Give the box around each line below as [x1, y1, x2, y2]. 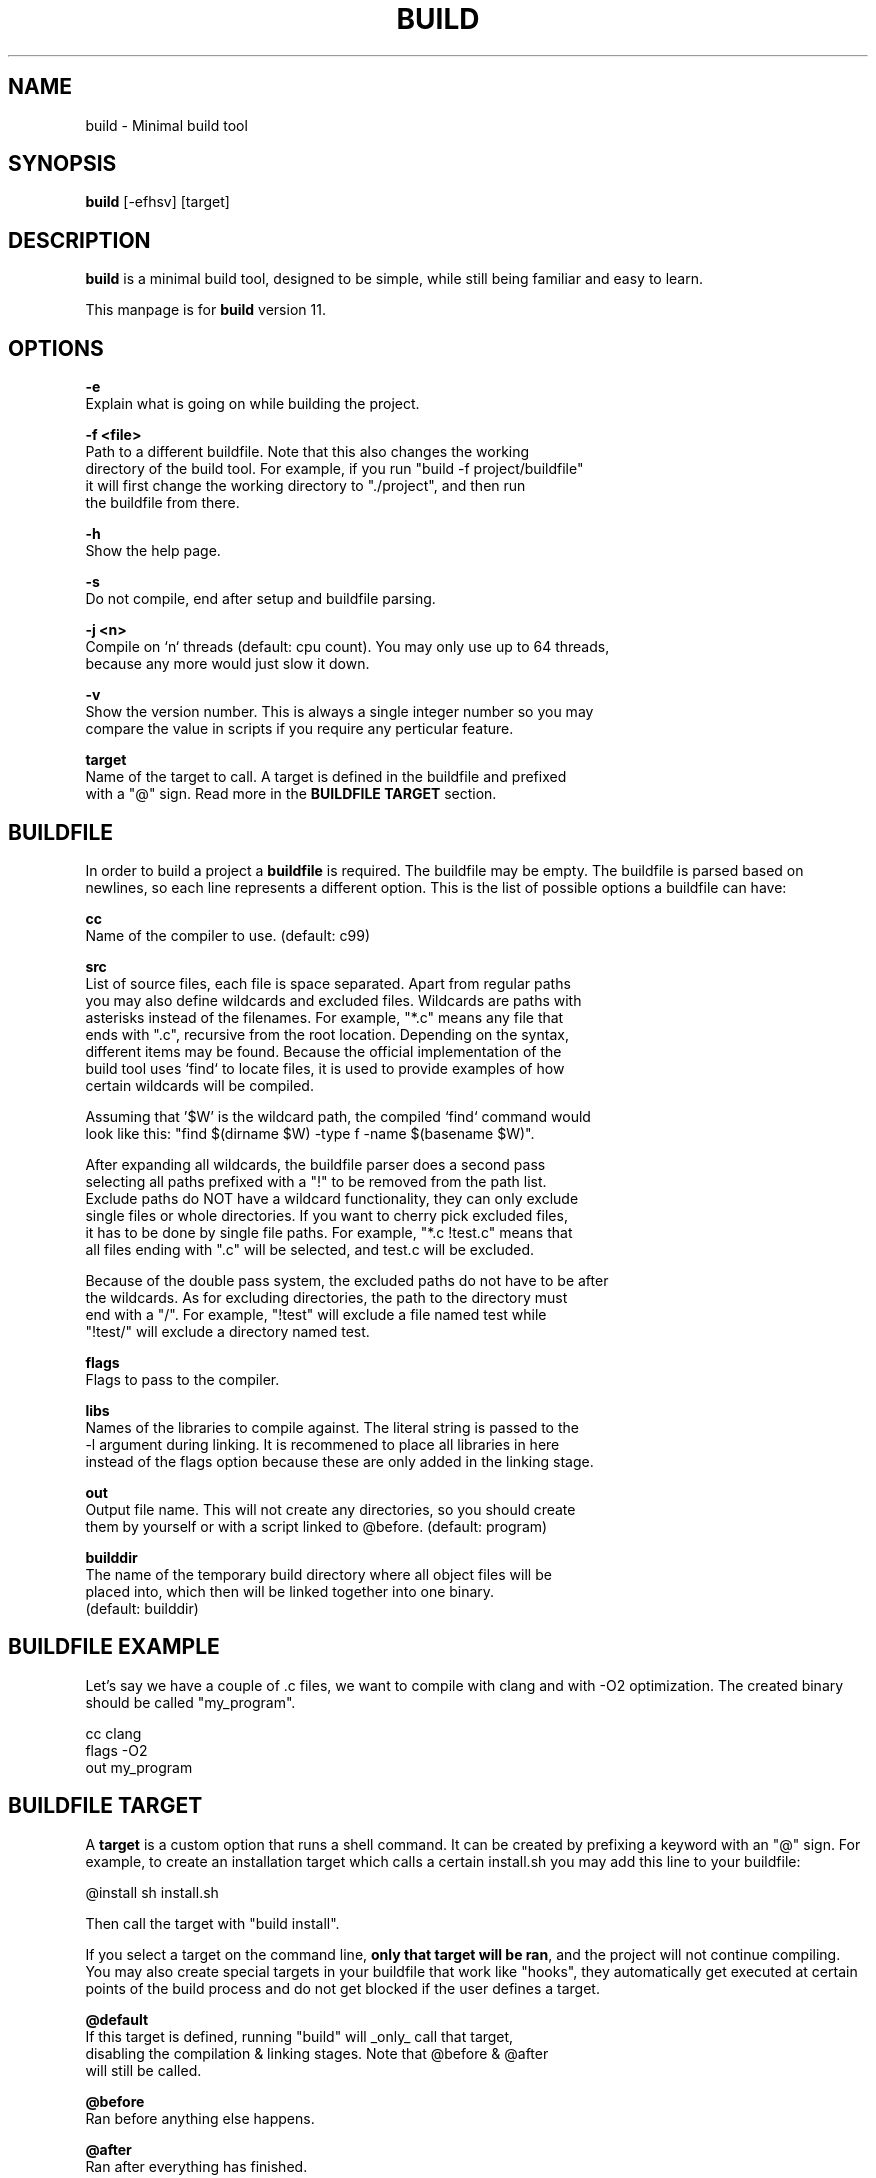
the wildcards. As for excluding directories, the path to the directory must [85, 1288, 568, 1306]
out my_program [85, 1758, 193, 1776]
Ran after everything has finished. [85, 2157, 308, 2175]
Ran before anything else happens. [85, 2109, 315, 2127]
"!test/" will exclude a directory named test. [85, 1322, 370, 1340]
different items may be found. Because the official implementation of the [85, 1042, 562, 1060]
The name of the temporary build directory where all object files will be [85, 1565, 552, 1583]
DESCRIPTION [8, 227, 151, 253]
